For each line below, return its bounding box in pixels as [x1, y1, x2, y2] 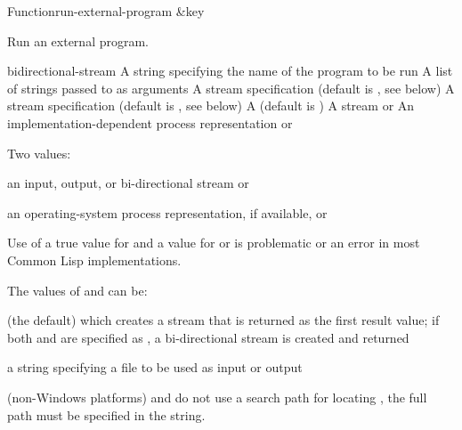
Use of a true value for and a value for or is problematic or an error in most [7, 233, 420, 252]
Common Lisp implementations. [7, 250, 182, 269]
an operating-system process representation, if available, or [7, 203, 328, 222]
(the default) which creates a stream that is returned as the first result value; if [7, 311, 440, 329]
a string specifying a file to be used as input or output [7, 358, 303, 377]
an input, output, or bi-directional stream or [7, 174, 249, 192]
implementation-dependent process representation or [7, 113, 293, 132]
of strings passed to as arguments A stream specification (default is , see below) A [7, 78, 455, 97]
